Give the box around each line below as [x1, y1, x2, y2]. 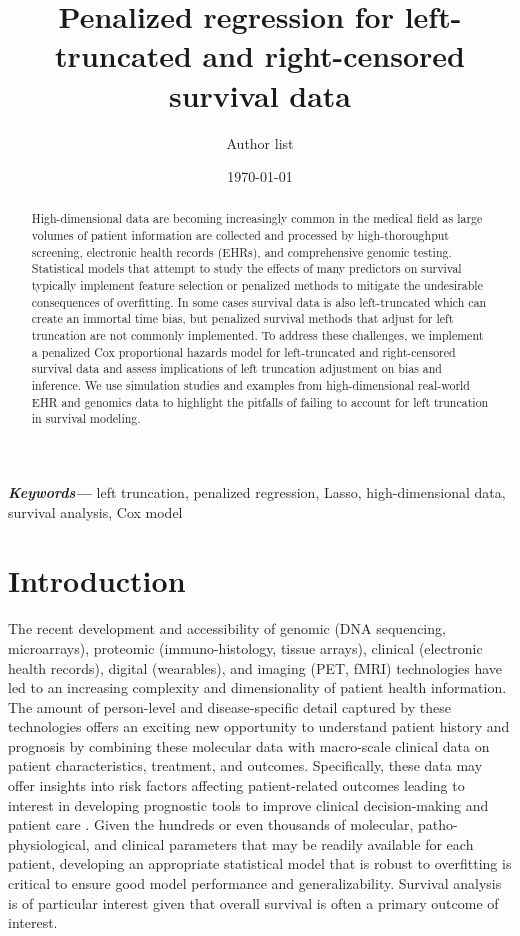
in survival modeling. [31, 410, 141, 427]
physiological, [8, 833, 90, 854]
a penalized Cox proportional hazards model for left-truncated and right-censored [31, 343, 456, 360]
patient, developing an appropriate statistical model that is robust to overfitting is [8, 853, 512, 874]
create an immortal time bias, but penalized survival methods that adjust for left [31, 310, 454, 327]
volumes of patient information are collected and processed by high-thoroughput [31, 227, 449, 244]
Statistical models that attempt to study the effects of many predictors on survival [31, 260, 462, 277]
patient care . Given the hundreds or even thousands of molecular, [8, 814, 414, 835]
